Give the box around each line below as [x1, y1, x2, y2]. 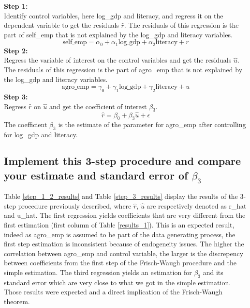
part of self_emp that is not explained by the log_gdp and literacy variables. [4, 29, 233, 39]
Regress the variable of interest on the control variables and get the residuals [4, 55, 232, 65]
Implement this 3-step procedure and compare [4, 153, 241, 168]
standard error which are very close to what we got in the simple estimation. [4, 277, 231, 287]
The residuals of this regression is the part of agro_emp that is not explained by [4, 65, 243, 75]
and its [203, 267, 223, 277]
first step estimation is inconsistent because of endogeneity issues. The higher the [4, 239, 244, 249]
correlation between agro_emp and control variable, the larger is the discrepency [4, 248, 244, 258]
